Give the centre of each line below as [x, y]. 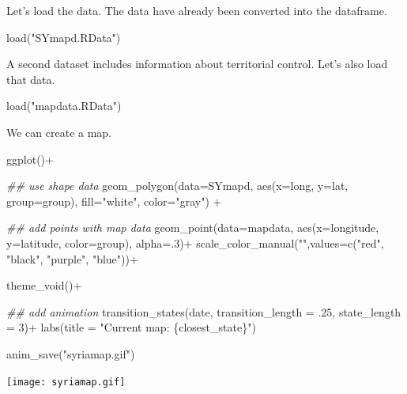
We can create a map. [59, 132]
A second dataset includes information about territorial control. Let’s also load [197, 64]
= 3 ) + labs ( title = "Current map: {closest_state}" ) [131, 327]
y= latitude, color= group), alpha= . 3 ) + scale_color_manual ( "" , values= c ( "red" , [195, 242]
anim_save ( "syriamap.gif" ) [71, 353]
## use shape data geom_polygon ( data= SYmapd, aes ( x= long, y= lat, [177, 186]
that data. [31, 79]
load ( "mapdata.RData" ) [64, 106]
